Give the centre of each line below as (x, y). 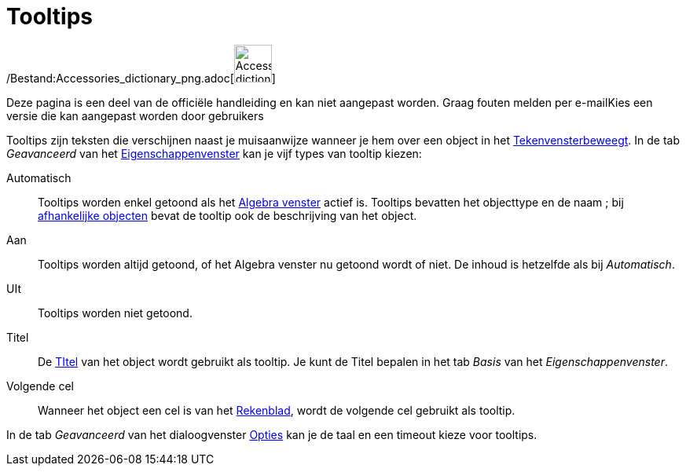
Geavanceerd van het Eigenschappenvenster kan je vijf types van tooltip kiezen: (214, 153)
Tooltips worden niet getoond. (115, 313)
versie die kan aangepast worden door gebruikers (135, 115)
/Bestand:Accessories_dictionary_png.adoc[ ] (141, 78)
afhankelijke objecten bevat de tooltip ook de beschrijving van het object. (227, 215)
